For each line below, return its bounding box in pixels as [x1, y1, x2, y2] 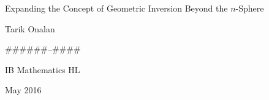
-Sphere [235, 2, 264, 14]
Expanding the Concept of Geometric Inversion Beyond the [5, 2, 228, 14]
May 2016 [5, 84, 42, 96]
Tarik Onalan [5, 22, 55, 35]
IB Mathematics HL [5, 63, 80, 76]
